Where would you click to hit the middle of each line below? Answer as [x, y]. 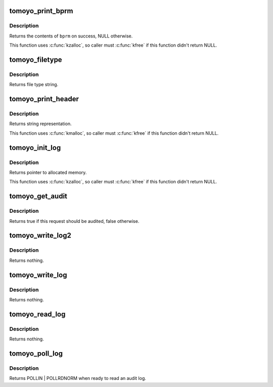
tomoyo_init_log [35, 148]
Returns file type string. [34, 85]
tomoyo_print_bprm [41, 11]
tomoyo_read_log [37, 314]
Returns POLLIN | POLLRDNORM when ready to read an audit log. [78, 378]
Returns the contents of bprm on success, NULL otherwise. [71, 36]
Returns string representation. [40, 124]
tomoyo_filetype [36, 60]
